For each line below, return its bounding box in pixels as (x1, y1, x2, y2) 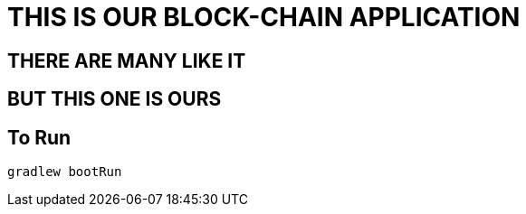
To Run (7, 126, 72, 149)
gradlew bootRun (7, 164, 122, 180)
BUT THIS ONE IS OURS (7, 88, 222, 111)
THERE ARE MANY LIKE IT (7, 49, 246, 72)
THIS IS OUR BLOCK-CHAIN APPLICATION (7, 2, 521, 33)
